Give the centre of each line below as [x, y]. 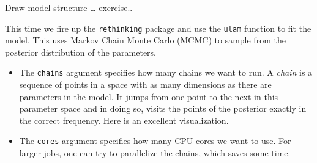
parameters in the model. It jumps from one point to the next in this [149, 96]
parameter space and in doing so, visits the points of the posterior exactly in [163, 108]
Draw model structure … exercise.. [69, 7]
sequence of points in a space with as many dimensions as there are [145, 85]
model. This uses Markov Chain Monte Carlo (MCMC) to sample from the [145, 40]
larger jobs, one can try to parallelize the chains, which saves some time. [155, 153]
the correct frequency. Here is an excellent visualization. [124, 120]
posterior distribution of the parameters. [81, 52]
